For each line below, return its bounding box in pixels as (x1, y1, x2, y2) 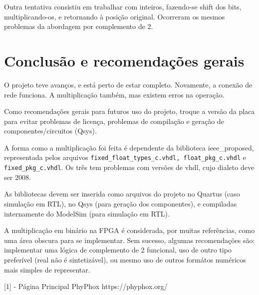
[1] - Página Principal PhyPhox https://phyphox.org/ (4, 281, 168, 291)
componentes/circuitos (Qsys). (4, 125, 97, 136)
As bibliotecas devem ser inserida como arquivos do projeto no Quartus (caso (4, 188, 240, 199)
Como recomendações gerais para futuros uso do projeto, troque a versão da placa (4, 106, 255, 116)
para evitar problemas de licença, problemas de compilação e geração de (4, 115, 224, 126)
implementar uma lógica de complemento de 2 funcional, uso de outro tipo (4, 244, 232, 255)
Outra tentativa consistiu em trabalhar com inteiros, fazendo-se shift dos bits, (4, 1, 242, 11)
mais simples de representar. (4, 264, 90, 274)
